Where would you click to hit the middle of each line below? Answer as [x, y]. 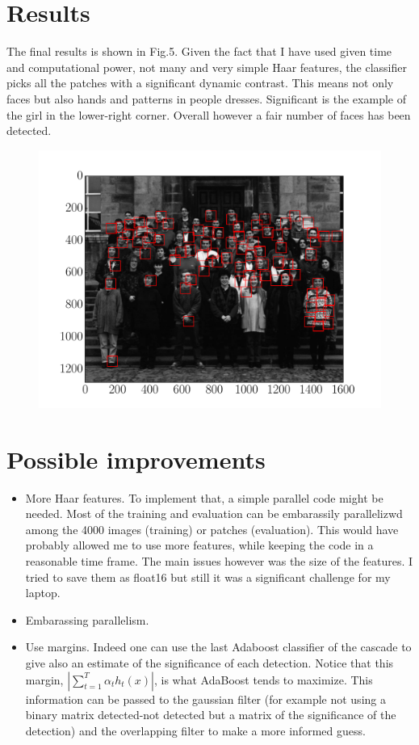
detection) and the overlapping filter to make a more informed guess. [195, 730]
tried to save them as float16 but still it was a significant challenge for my [208, 577]
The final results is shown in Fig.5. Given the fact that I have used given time [199, 51]
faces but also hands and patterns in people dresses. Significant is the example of [206, 98]
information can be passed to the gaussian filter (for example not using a [205, 699]
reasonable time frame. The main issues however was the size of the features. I [219, 561]
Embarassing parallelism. [87, 619]
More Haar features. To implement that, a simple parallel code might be [204, 497]
